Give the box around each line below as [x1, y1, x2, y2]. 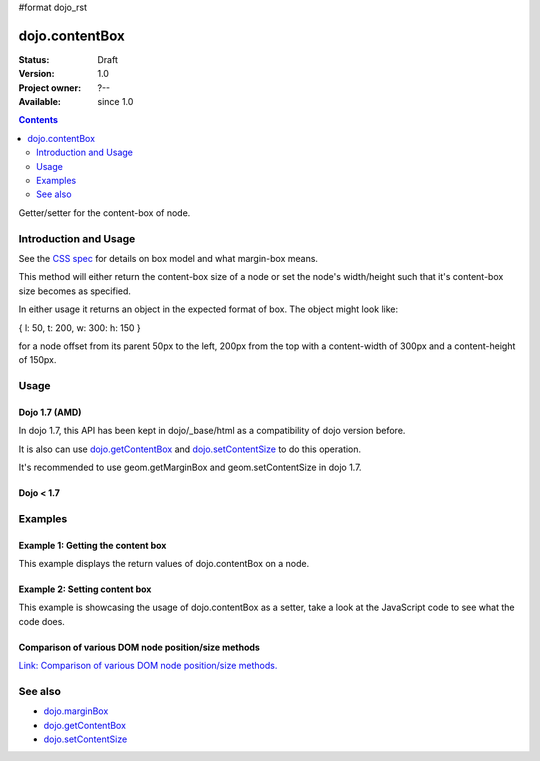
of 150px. [18, 354, 57, 366]
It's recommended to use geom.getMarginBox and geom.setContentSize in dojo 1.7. [18, 461, 362, 474]
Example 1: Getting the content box [18, 539, 167, 551]
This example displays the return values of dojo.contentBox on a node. [18, 557, 310, 569]
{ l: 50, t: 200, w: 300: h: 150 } [18, 321, 142, 334]
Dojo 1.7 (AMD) [18, 406, 82, 418]
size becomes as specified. [18, 285, 132, 297]
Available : [18, 96, 62, 108]
